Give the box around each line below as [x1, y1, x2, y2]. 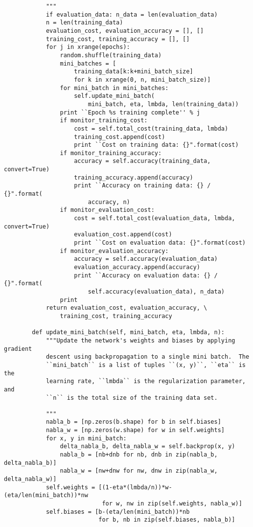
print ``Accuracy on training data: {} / [74, 182, 211, 189]
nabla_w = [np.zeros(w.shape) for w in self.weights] [46, 427, 225, 434]
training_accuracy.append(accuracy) [74, 174, 193, 181]
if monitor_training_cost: [60, 117, 148, 124]
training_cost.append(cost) [74, 133, 165, 140]
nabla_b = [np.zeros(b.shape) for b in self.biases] [46, 418, 221, 426]
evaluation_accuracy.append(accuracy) [74, 264, 200, 271]
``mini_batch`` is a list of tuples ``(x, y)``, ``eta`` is [46, 361, 246, 368]
